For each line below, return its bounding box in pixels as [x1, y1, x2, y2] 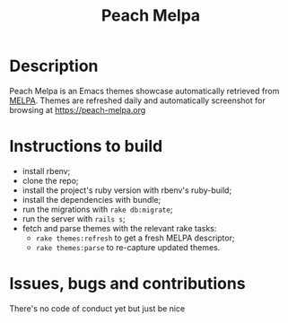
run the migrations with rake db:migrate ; [22, 204, 173, 214]
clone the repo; [22, 175, 79, 186]
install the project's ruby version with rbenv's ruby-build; [22, 185, 232, 196]
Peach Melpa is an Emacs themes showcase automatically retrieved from [9, 85, 280, 96]
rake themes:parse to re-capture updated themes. [35, 241, 221, 252]
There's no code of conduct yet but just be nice [9, 302, 186, 314]
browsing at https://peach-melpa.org [9, 104, 146, 115]
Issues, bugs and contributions [9, 274, 246, 294]
